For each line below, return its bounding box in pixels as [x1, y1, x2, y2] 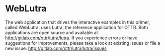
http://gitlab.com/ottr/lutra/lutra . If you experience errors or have [5, 35, 138, 41]
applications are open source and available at [5, 29, 98, 35]
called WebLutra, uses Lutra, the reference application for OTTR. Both [5, 24, 148, 30]
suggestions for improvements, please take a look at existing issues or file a [5, 40, 161, 46]
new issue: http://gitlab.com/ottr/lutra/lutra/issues [5, 45, 107, 51]
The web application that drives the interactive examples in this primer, [5, 19, 150, 25]
